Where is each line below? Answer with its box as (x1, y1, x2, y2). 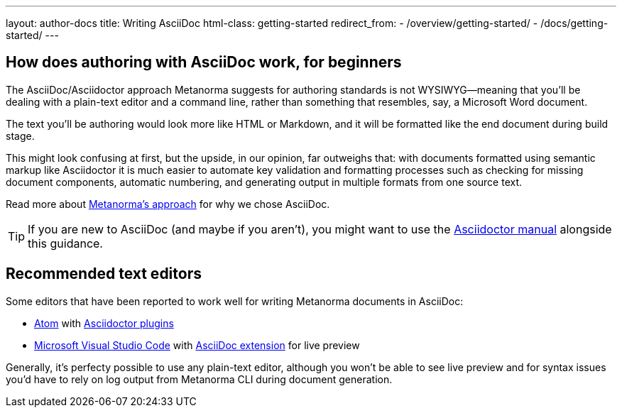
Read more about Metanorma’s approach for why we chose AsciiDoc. (6, 197, 330, 210)
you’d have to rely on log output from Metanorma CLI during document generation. (6, 373, 393, 385)
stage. (6, 129, 35, 142)
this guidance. (28, 236, 103, 250)
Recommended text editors (6, 265, 202, 283)
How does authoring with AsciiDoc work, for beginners (6, 53, 402, 72)
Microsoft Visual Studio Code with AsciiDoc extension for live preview (34, 338, 360, 351)
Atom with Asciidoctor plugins (34, 316, 174, 329)
